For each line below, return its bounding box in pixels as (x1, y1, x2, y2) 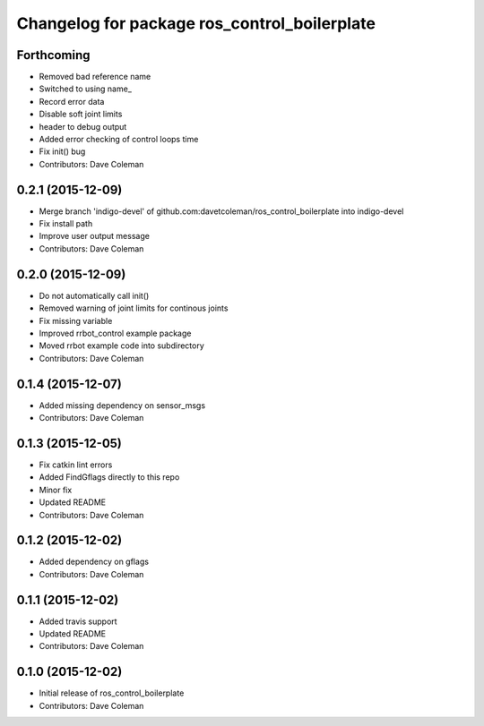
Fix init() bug (39, 146, 86, 157)
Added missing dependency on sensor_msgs (39, 399, 206, 411)
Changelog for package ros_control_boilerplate (16, 13, 376, 33)
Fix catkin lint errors (39, 459, 113, 470)
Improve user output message (39, 231, 150, 242)
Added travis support (39, 616, 117, 627)
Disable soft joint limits (39, 108, 123, 120)
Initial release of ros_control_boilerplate (39, 688, 185, 698)
